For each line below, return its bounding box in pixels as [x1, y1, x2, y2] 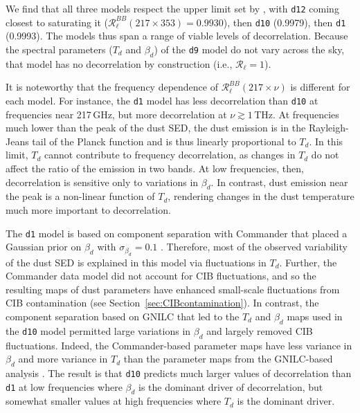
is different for [290, 80, 350, 94]
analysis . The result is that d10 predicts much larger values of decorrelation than [6, 365, 352, 380]
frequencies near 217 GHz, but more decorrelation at [6, 107, 227, 121]
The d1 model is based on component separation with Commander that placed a [6, 226, 348, 240]
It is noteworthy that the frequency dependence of [6, 80, 218, 94]
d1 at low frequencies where [6, 379, 123, 394]
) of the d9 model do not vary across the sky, [154, 42, 345, 56]
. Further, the [279, 255, 337, 269]
